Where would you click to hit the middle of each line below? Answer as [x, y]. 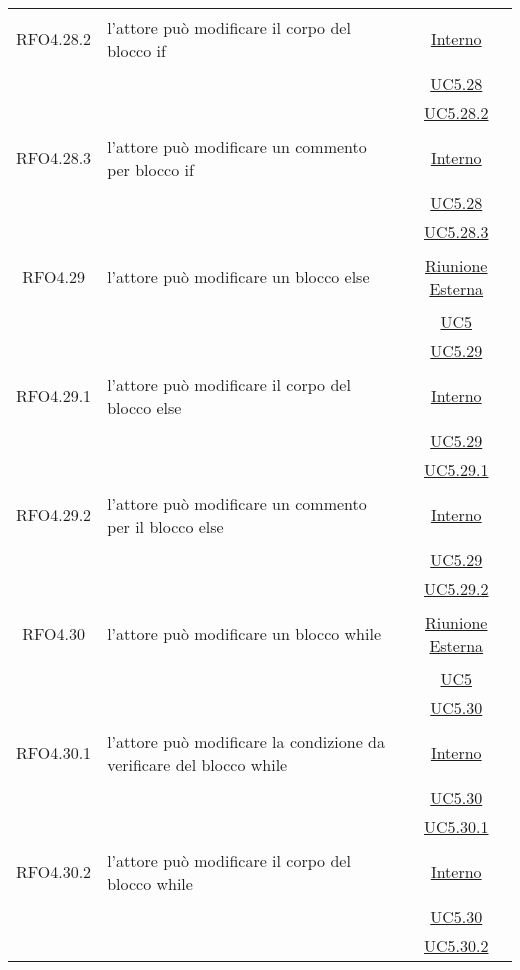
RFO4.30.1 [54, 752]
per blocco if [150, 169]
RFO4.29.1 [54, 395]
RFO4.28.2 [54, 38]
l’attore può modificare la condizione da [246, 741]
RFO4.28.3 [54, 157]
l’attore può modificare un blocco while [244, 633]
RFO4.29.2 [54, 514]
